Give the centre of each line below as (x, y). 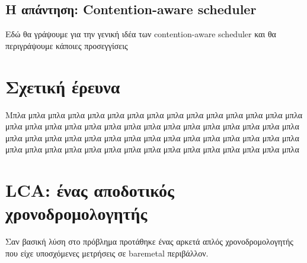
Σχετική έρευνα (63, 86)
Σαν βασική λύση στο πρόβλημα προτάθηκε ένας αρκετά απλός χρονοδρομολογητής (149, 241)
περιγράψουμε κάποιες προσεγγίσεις (67, 45)
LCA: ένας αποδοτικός (90, 190)
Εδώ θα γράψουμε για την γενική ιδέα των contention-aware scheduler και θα (141, 34)
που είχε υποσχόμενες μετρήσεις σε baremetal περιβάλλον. (107, 253)
